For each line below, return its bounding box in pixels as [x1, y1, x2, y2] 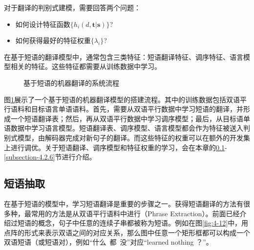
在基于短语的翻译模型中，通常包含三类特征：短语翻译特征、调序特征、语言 [4, 51, 243, 62]
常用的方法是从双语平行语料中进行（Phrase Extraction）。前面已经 [31, 208, 240, 218]
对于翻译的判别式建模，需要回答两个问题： [4, 2, 141, 12]
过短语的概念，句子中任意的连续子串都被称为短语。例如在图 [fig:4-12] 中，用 [10, 218, 249, 228]
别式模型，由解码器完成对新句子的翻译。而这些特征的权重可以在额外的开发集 [4, 132, 250, 142]
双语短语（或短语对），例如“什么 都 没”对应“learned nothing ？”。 [4, 237, 213, 247]
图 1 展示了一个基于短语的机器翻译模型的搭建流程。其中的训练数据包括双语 [4, 94, 240, 104]
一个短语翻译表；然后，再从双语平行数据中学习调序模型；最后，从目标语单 [10, 113, 250, 123]
